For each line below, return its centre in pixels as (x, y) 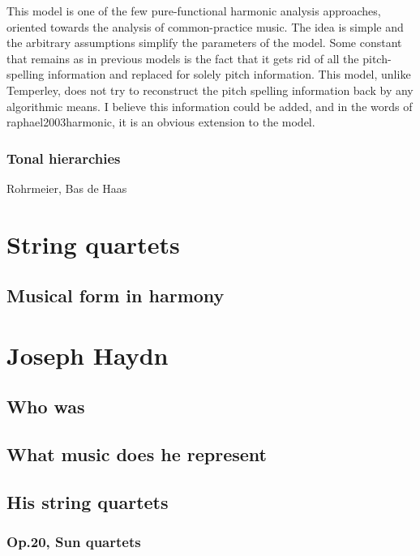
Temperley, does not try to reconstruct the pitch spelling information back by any (210, 90)
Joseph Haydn (88, 355)
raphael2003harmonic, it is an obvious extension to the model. (161, 122)
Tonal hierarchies (64, 158)
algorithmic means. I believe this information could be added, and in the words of (210, 106)
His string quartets (88, 502)
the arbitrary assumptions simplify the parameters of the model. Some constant (204, 43)
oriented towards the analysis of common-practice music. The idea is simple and (205, 26)
